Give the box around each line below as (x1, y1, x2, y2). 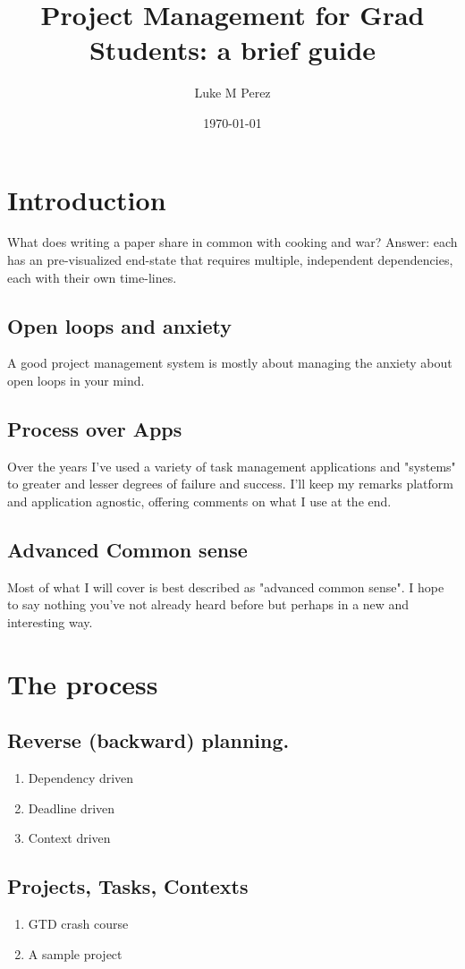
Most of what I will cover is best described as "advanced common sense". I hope (7, 577, 444, 596)
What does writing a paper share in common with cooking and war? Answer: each (7, 233, 458, 251)
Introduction (7, 181, 166, 217)
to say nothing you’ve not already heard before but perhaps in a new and (7, 595, 410, 614)
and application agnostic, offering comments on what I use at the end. (7, 492, 392, 510)
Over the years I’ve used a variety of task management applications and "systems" (7, 456, 456, 475)
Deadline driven (28, 798, 115, 817)
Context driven (28, 829, 111, 847)
